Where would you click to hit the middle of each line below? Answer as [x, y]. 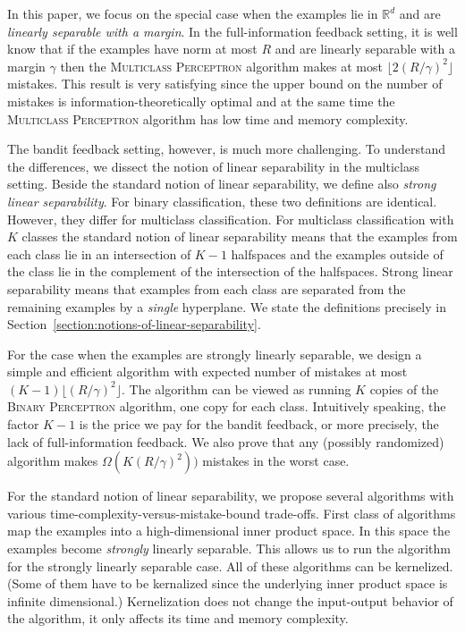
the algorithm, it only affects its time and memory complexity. [178, 618]
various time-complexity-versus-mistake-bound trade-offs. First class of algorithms [232, 513]
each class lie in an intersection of [99, 253]
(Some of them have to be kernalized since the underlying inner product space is [228, 583]
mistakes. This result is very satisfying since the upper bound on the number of [225, 84]
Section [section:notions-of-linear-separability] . [134, 324]
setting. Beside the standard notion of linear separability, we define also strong [222, 184]
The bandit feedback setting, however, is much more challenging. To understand [226, 149]
